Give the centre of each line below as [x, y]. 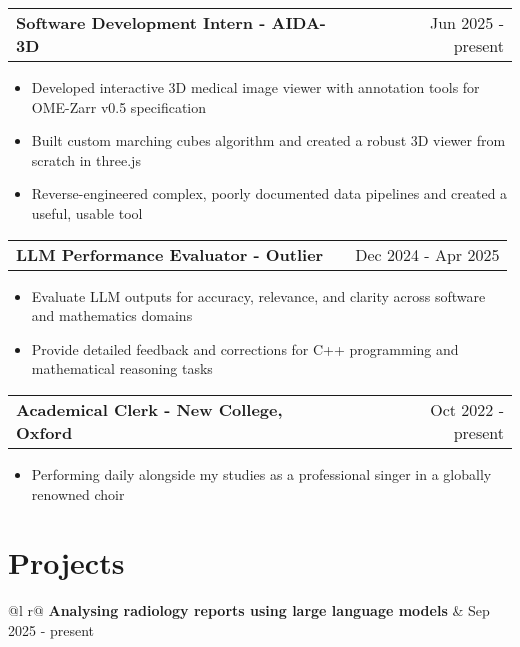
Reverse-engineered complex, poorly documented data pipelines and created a [269, 193]
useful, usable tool [87, 212]
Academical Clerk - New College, [149, 409]
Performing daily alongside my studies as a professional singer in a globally [261, 473]
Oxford [44, 432]
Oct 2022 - [467, 409]
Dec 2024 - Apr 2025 [427, 254]
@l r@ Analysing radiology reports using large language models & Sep [249, 610]
